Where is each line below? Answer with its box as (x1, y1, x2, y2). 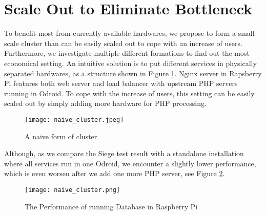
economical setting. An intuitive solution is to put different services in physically (4, 57, 257, 68)
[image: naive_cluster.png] (25, 186, 120, 193)
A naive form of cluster (25, 131, 97, 141)
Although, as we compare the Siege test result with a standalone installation (4, 148, 244, 159)
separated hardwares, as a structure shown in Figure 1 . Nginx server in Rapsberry (4, 68, 262, 78)
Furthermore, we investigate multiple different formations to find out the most (4, 48, 250, 58)
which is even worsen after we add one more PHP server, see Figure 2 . (4, 168, 225, 179)
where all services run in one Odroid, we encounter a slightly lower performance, (4, 158, 256, 168)
